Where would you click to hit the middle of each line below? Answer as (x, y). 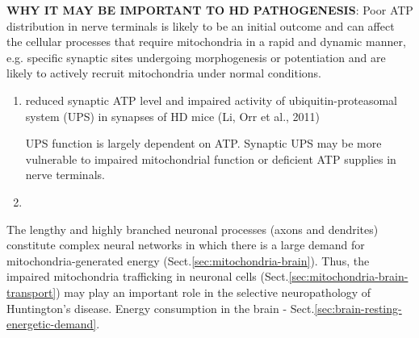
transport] (31, 292)
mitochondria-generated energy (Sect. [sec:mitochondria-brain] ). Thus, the (188, 260)
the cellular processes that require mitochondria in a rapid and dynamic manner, (206, 42)
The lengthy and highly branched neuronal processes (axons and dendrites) (193, 229)
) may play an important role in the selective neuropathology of (214, 292)
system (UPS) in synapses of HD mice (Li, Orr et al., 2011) (173, 116)
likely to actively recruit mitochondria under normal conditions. (164, 73)
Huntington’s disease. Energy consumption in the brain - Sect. (161, 308)
